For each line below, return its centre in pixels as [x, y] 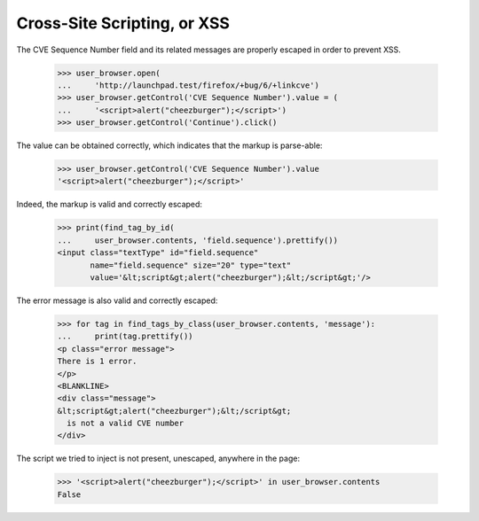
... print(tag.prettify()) [126, 336]
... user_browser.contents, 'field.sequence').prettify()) [198, 240]
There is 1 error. [97, 362]
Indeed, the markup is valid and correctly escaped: [110, 205]
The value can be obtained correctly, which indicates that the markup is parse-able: [169, 145]
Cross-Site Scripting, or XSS [123, 23]
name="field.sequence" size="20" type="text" [191, 265]
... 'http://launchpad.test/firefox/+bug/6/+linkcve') [188, 85]
